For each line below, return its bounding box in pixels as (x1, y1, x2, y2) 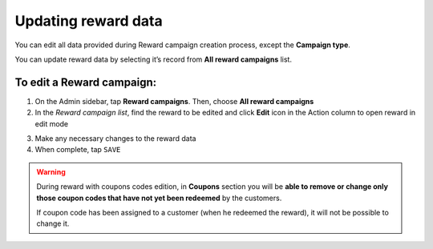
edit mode (34, 118, 69, 128)
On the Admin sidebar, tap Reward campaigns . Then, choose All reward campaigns (34, 96, 314, 106)
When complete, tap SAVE (34, 145, 121, 155)
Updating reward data (14, 12, 164, 30)
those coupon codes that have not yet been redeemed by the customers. (36, 193, 282, 203)
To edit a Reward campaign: (14, 75, 157, 89)
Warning (36, 167, 66, 176)
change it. (36, 219, 70, 228)
